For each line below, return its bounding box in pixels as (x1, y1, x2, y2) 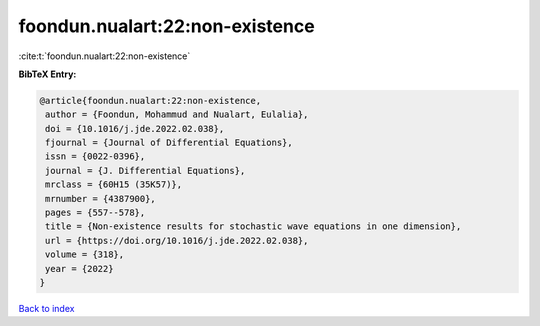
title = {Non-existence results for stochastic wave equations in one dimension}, (45, 221, 462, 232)
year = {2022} (45, 263, 114, 274)
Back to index (18, 302, 75, 314)
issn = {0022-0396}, (45, 151, 146, 162)
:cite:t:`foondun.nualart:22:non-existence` (18, 50, 191, 62)
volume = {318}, (45, 249, 125, 260)
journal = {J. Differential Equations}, (45, 165, 246, 176)
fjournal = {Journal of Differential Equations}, (45, 137, 294, 149)
